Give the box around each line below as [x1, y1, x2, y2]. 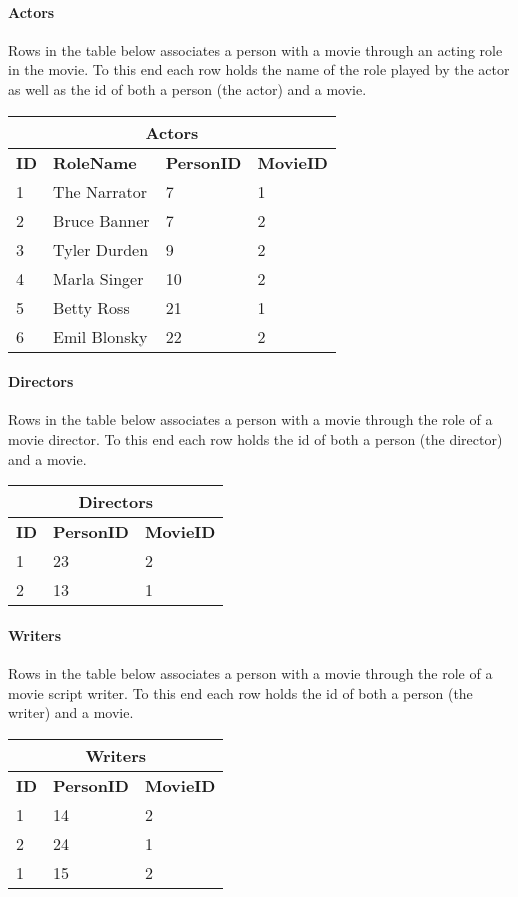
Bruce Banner [53, 208, 150, 232]
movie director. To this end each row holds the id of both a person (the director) [8, 428, 503, 449]
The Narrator [53, 179, 148, 203]
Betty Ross [53, 295, 130, 319]
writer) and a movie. [8, 702, 134, 723]
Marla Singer [53, 266, 144, 290]
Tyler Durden [53, 237, 149, 261]
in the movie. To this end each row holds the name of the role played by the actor [8, 59, 510, 80]
